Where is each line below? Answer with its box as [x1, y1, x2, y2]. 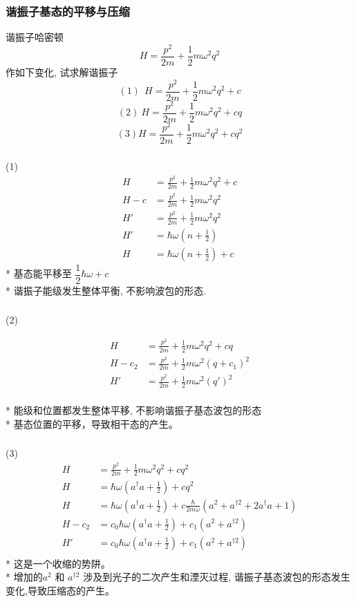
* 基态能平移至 [6, 266, 72, 281]
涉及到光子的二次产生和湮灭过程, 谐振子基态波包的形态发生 [83, 570, 350, 584]
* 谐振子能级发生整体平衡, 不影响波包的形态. [6, 283, 207, 297]
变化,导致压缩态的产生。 [6, 583, 115, 597]
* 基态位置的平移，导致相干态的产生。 [6, 416, 178, 431]
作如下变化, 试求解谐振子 [6, 64, 118, 79]
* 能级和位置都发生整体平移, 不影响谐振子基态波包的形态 [6, 403, 262, 417]
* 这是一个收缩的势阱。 [6, 556, 111, 570]
